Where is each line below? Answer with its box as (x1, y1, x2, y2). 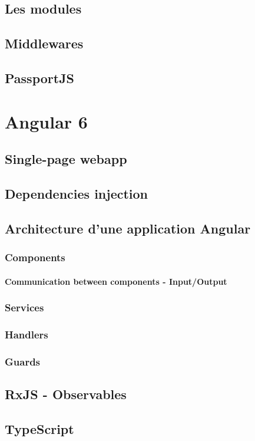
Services (5, 300, 44, 315)
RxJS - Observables (5, 385, 127, 403)
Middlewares (5, 34, 84, 52)
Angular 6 (5, 109, 88, 133)
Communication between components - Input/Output (5, 275, 227, 287)
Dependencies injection (5, 184, 148, 202)
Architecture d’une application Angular (5, 219, 251, 237)
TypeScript (5, 419, 74, 437)
